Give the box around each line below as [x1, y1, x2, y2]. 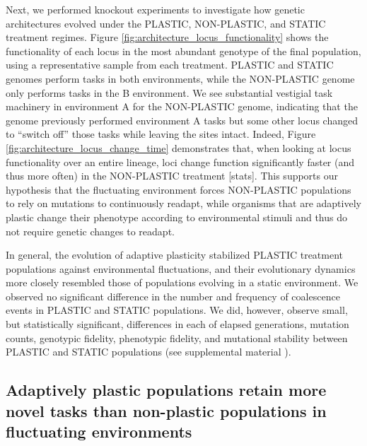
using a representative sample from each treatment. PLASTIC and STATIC [6, 57, 334, 72]
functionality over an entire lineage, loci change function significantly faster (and [6, 154, 355, 169]
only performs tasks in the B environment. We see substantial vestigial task [6, 85, 333, 100]
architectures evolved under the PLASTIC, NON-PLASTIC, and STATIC [6, 16, 326, 30]
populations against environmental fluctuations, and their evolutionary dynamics [6, 261, 356, 276]
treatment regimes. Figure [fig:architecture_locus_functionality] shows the [6, 30, 329, 45]
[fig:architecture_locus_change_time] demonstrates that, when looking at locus [6, 140, 351, 155]
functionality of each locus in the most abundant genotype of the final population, [6, 43, 361, 58]
